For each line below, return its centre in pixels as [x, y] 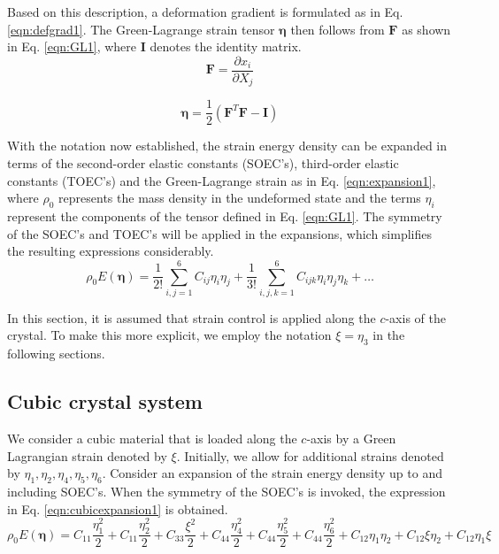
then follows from [338, 29]
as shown [426, 29]
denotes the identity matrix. [226, 46]
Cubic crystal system [105, 401]
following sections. [56, 354]
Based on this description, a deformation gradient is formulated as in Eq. [205, 12]
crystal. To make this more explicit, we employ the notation [169, 335]
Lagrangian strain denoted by [87, 455]
